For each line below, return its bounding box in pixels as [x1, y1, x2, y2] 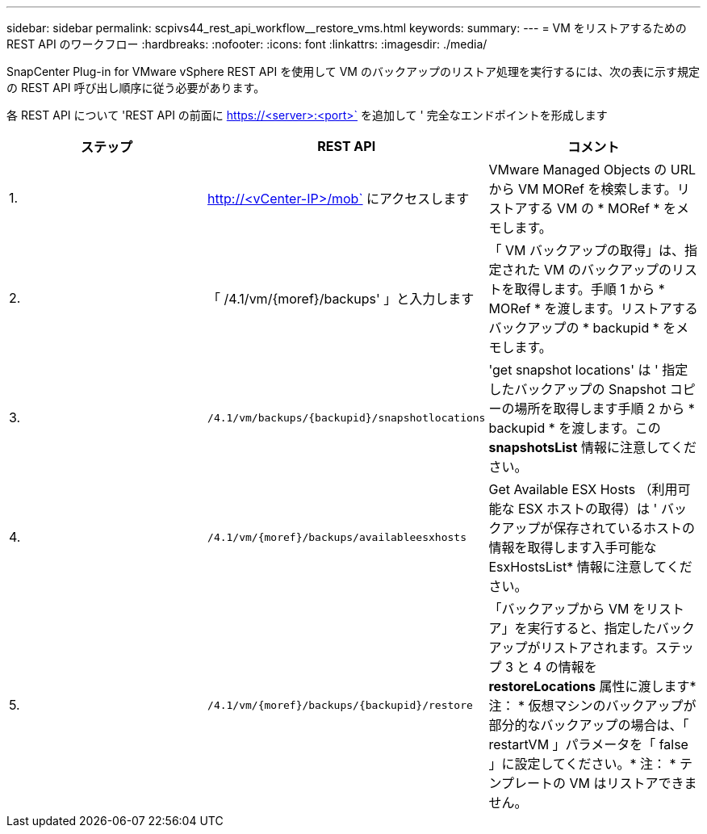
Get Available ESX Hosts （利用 [488, 481, 678, 497]
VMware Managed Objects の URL [488, 161, 697, 178]
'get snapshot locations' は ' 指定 [488, 362, 688, 378]
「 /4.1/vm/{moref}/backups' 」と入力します [207, 291, 475, 307]
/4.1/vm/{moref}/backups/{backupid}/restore [207, 698, 473, 711]
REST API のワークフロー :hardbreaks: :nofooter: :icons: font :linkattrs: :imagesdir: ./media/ [6, 37, 487, 51]
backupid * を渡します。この [488, 420, 661, 436]
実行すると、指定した [527, 620, 656, 636]
